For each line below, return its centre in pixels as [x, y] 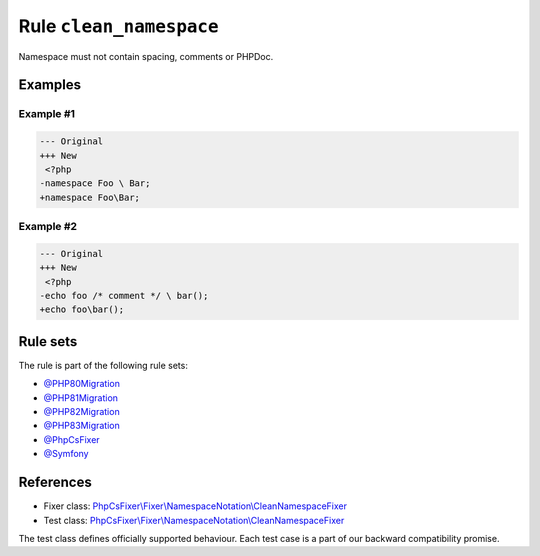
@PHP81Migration [81, 397]
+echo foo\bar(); [82, 309]
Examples [50, 85]
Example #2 [48, 227]
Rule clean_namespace [118, 26]
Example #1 [46, 114]
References [55, 482]
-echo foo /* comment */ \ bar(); [124, 295]
